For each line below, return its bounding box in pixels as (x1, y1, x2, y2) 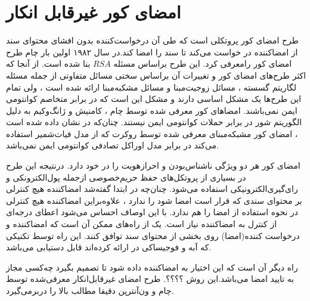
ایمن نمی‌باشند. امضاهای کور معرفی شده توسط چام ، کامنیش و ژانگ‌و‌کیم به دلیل (6, 104, 297, 116)
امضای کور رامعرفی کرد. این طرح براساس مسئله (113, 57, 292, 70)
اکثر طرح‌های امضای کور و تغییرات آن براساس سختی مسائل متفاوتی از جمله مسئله (6, 69, 306, 81)
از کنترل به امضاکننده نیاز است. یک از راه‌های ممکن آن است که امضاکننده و (6, 218, 277, 230)
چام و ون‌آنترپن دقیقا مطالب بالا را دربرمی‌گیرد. (6, 284, 174, 296)
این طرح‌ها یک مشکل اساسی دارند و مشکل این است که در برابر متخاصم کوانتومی (6, 92, 302, 105)
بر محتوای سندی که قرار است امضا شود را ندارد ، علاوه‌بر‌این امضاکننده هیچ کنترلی (6, 194, 302, 206)
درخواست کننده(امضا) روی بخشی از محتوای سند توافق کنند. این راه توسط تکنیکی (6, 229, 300, 241)
